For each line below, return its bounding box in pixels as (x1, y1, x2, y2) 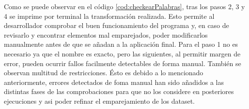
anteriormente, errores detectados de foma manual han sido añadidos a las (4, 77, 224, 87)
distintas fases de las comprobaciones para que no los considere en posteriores (4, 86, 234, 96)
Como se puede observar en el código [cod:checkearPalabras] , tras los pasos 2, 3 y (4, 1, 245, 11)
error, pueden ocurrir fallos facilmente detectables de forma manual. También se (4, 58, 241, 68)
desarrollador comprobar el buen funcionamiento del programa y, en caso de (4, 20, 229, 30)
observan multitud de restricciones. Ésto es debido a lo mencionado (4, 68, 203, 78)
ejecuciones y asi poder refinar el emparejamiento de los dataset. (4, 95, 195, 106)
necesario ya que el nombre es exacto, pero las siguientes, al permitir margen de (4, 48, 241, 58)
